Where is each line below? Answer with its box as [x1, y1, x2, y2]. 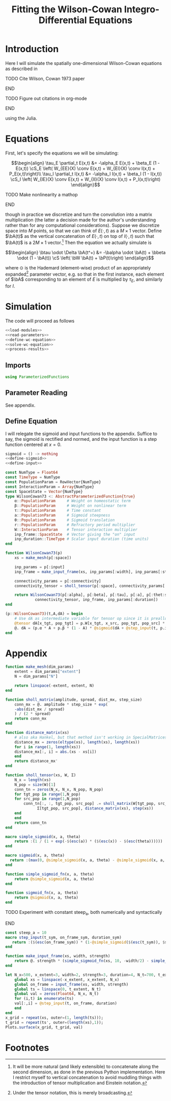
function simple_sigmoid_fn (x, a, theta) [5, 871, 95, 877]
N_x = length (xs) [14, 777, 51, 782]
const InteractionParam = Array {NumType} [5, 484, 95, 489]
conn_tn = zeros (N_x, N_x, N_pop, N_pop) [14, 787, 103, 792]
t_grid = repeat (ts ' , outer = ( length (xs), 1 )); [5, 1020, 103, 1025]
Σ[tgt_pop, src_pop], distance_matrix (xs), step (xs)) [37, 806, 154, 811]
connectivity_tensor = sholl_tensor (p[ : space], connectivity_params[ [14, 583, 165, 589]
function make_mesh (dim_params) [5, 664, 74, 669]
